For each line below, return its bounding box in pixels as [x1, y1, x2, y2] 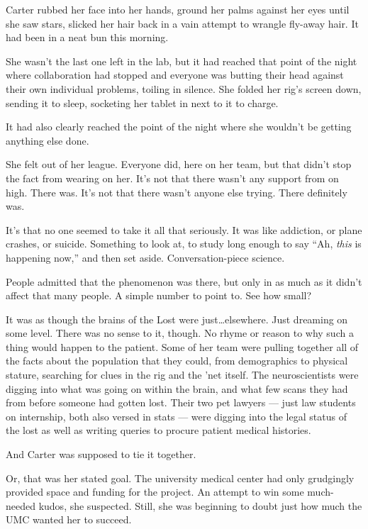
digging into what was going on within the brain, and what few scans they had [6, 381, 348, 396]
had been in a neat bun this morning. [6, 30, 169, 45]
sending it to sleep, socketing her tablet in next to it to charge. [6, 95, 279, 110]
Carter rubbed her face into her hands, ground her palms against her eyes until [6, 2, 350, 16]
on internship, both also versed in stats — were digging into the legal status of [6, 408, 347, 423]
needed [6, 498, 35, 513]
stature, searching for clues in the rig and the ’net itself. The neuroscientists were [6, 367, 359, 382]
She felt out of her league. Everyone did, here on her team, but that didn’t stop [6, 157, 352, 172]
